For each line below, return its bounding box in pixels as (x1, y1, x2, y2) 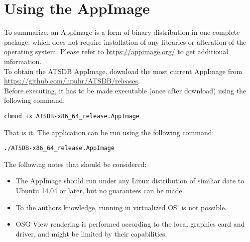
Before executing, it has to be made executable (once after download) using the (4, 85, 247, 95)
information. (4, 56, 42, 66)
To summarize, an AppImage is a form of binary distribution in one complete (4, 27, 240, 37)
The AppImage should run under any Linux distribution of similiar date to (15, 175, 245, 186)
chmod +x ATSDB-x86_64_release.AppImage (4, 112, 140, 120)
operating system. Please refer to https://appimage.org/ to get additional (4, 46, 229, 57)
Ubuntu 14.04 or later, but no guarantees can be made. (15, 185, 184, 195)
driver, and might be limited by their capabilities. (15, 228, 167, 239)
